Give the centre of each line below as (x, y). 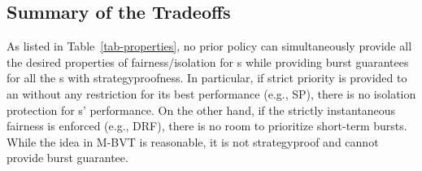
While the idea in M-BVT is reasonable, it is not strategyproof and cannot (193, 141)
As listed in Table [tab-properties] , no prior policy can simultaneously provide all (209, 46)
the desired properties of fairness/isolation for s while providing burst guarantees (208, 61)
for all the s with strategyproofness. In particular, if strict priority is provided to (207, 78)
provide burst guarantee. (67, 158)
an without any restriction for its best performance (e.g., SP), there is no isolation (211, 93)
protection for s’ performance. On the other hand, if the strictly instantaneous (201, 110)
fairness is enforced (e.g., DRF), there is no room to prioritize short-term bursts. (207, 126)
